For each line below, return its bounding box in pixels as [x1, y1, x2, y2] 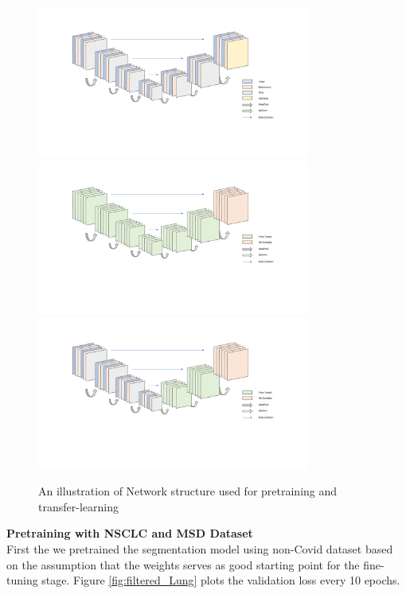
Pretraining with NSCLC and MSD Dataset [6, 525, 253, 542]
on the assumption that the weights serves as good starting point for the [6, 556, 360, 573]
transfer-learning [38, 498, 119, 514]
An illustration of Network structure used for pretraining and [38, 483, 338, 499]
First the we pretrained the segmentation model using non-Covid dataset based [6, 540, 393, 557]
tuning [6, 572, 38, 588]
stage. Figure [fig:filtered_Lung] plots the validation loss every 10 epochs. [41, 572, 400, 588]
